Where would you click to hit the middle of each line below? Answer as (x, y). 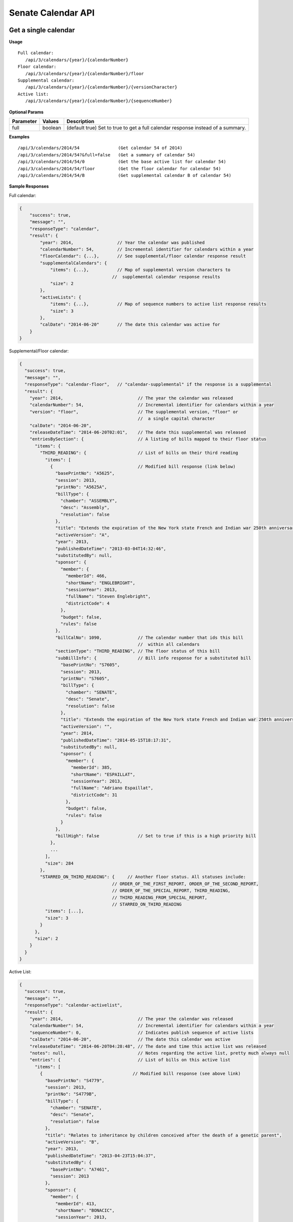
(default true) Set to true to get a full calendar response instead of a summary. (156, 128)
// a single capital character (176, 419)
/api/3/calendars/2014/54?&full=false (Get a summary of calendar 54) (106, 155)
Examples (19, 136)
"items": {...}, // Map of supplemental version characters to (140, 270)
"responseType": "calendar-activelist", (73, 1005)
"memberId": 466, (86, 576)
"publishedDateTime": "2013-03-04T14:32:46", (111, 548)
